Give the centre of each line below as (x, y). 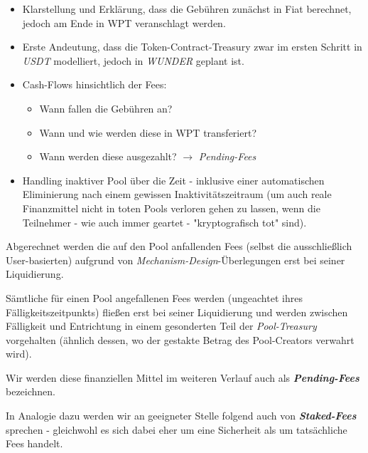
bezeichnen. (31, 391)
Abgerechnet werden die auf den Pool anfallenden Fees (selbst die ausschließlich (179, 246)
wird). (19, 354)
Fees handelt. (34, 443)
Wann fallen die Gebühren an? (106, 108)
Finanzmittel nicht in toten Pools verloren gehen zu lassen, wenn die (171, 208)
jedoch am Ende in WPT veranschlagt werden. (124, 22)
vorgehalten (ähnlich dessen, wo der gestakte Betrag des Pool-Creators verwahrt (180, 339)
